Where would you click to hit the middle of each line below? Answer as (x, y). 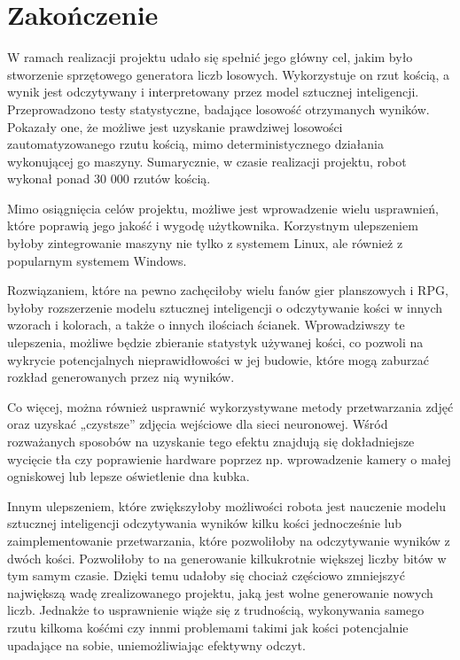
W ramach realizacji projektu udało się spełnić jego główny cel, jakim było (210, 57)
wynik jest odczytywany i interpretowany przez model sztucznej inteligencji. (213, 92)
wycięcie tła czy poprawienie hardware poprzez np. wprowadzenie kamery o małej (229, 458)
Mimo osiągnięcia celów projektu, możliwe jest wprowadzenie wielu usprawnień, (223, 208)
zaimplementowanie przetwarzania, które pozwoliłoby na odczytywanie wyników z (229, 540)
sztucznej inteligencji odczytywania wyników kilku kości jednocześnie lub (205, 523)
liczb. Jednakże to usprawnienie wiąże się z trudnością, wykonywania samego (216, 610)
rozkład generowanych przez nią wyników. (121, 377)
